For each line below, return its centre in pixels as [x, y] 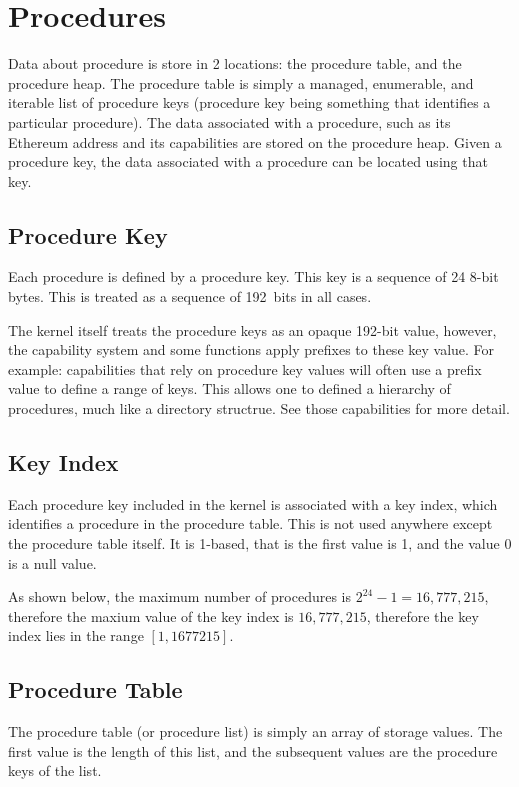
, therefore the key [422, 615]
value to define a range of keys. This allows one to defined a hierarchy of [229, 388]
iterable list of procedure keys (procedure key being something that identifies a [249, 102]
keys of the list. [55, 770]
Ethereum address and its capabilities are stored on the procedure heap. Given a [255, 141]
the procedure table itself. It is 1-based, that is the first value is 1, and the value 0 [260, 543]
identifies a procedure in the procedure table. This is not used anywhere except [250, 523]
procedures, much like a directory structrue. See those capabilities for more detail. [259, 408]
